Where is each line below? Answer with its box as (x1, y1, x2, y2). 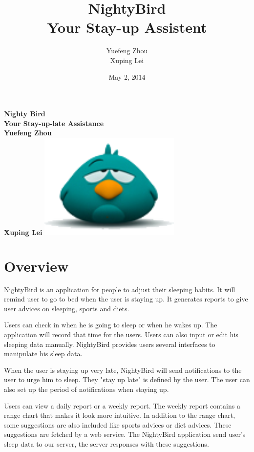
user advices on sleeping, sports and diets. (4, 303, 129, 313)
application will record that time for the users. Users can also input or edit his (4, 329, 238, 339)
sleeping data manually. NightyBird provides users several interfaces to (4, 339, 215, 349)
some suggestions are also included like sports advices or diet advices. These (4, 419, 232, 430)
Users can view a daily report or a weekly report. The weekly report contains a (4, 400, 240, 410)
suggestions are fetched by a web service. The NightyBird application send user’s (4, 429, 246, 439)
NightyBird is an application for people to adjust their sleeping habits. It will (4, 284, 235, 294)
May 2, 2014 (108, 71, 146, 82)
